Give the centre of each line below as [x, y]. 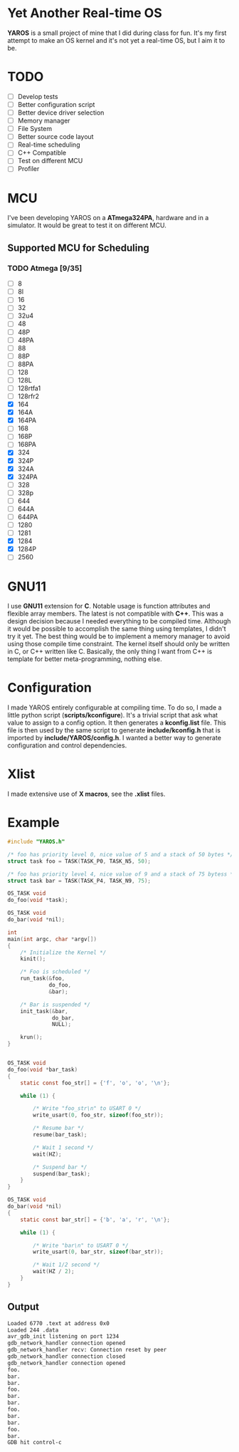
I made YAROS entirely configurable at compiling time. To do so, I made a [115, 707]
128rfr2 [28, 396]
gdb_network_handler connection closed [67, 1357]
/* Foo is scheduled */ [55, 972]
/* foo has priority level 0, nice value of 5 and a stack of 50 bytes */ [121, 854]
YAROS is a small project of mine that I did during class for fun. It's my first [117, 33]
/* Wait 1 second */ [63, 1147]
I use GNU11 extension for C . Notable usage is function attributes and [109, 606]
